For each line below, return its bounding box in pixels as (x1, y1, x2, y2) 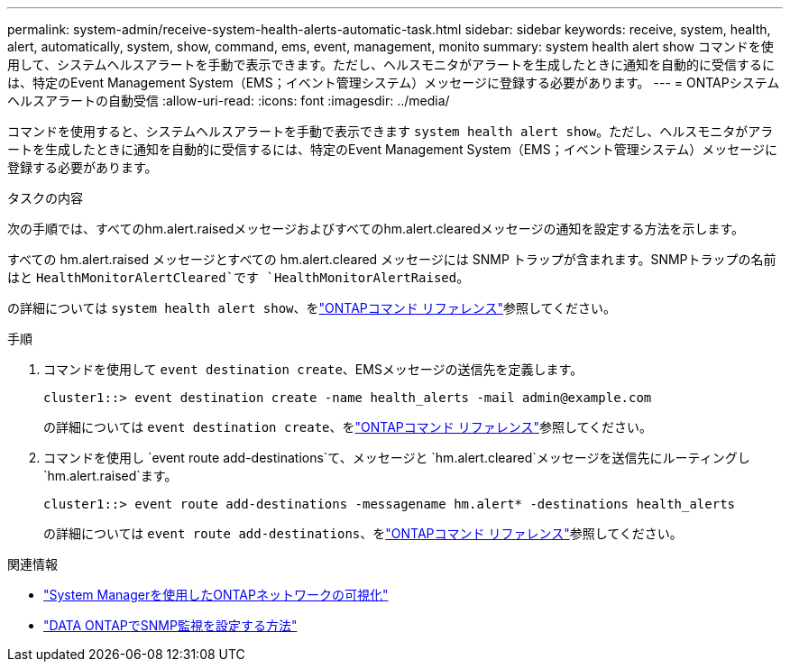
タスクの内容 (7, 190, 83, 206)
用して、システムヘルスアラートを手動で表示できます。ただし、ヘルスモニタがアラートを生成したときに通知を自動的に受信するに (7, 57, 776, 72)
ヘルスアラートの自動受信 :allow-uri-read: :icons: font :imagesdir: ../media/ (7, 93, 450, 108)
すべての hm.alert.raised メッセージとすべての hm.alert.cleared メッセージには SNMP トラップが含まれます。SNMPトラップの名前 (7, 252, 776, 267)
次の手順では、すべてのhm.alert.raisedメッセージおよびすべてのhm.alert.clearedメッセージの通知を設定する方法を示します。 (7, 221, 745, 236)
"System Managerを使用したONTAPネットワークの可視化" (43, 587, 389, 602)
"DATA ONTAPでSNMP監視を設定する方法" (43, 618, 298, 633)
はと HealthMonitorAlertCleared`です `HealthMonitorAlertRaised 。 (7, 270, 470, 285)
